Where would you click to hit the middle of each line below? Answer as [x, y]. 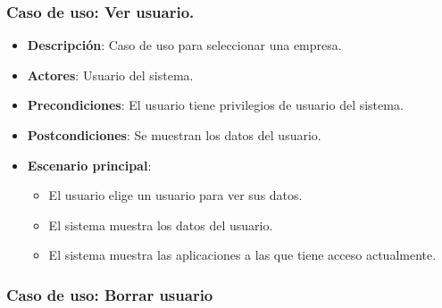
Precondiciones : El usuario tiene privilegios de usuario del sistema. [215, 105]
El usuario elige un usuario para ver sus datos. [175, 195]
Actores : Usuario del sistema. [110, 75]
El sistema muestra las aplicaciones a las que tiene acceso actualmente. [242, 255]
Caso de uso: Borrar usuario [110, 294]
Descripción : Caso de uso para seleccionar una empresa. [184, 45]
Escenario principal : [89, 165]
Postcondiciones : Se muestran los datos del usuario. [174, 135]
